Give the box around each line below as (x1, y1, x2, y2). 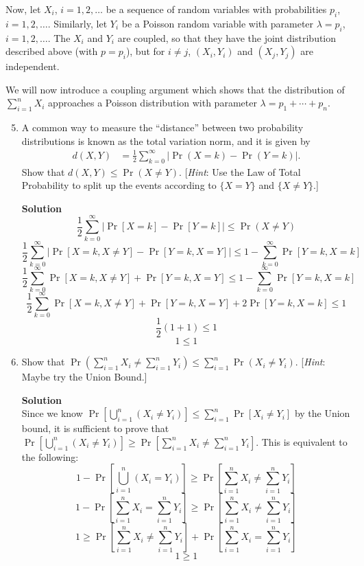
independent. (5, 59, 60, 73)
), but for (125, 44, 165, 58)
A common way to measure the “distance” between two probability (21, 120, 304, 135)
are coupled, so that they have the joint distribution (117, 30, 337, 45)
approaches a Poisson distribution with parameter (48, 95, 257, 110)
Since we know (21, 406, 83, 420)
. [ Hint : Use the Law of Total (179, 164, 301, 179)
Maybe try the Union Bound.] (21, 370, 147, 384)
